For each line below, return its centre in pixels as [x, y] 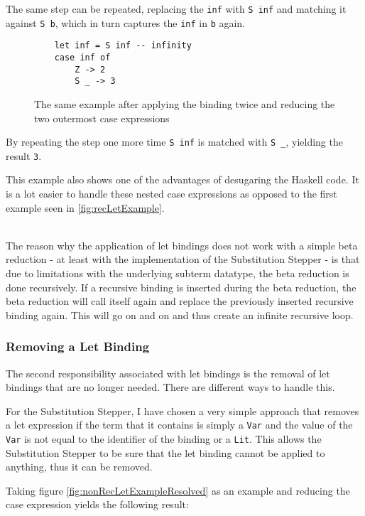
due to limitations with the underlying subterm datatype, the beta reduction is [178, 273]
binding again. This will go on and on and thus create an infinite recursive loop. [180, 315]
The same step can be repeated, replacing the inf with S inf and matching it [176, 9]
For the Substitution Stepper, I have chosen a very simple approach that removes [182, 410]
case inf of [82, 57]
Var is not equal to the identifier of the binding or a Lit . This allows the [164, 439]
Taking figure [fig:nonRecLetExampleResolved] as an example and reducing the [178, 490]
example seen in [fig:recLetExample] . [85, 207]
